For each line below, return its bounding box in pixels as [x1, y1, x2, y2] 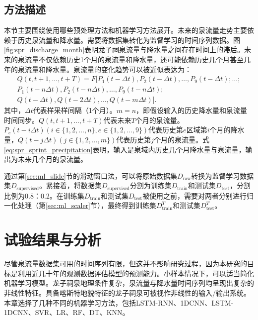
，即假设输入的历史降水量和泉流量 [136, 105, 248, 115]
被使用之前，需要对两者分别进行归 [142, 190, 254, 201]
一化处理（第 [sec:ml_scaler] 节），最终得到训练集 [4, 200, 157, 211]
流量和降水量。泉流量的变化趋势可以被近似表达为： [24, 64, 192, 74]
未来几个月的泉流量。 [17, 154, 87, 164]
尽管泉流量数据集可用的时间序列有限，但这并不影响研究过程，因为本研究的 [4, 258, 247, 269]
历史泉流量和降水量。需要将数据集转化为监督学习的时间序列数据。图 [17, 34, 240, 45]
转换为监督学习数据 [191, 170, 254, 181]
